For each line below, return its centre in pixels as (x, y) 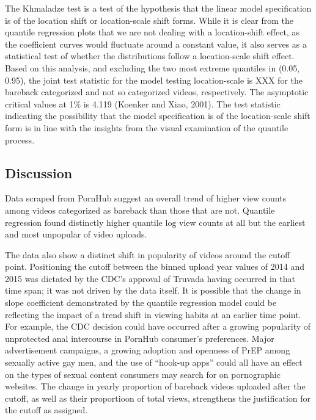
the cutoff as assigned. (46, 410)
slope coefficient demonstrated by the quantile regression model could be (141, 302)
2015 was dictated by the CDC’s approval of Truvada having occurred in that (150, 278)
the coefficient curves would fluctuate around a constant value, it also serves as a (156, 44)
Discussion (39, 172)
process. (20, 139)
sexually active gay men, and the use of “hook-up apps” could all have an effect (154, 362)
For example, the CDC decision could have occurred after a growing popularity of (158, 326)
